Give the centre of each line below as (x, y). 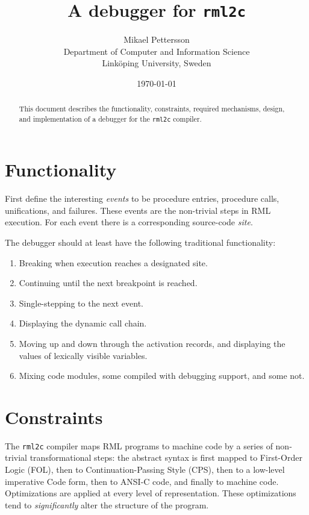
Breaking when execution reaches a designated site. (113, 262)
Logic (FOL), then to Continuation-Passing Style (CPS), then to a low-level (145, 470)
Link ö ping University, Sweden (157, 63)
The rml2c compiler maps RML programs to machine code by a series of (139, 445)
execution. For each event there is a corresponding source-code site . (129, 222)
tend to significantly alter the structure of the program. (107, 504)
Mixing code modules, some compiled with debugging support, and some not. (162, 376)
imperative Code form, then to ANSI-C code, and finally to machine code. (142, 481)
